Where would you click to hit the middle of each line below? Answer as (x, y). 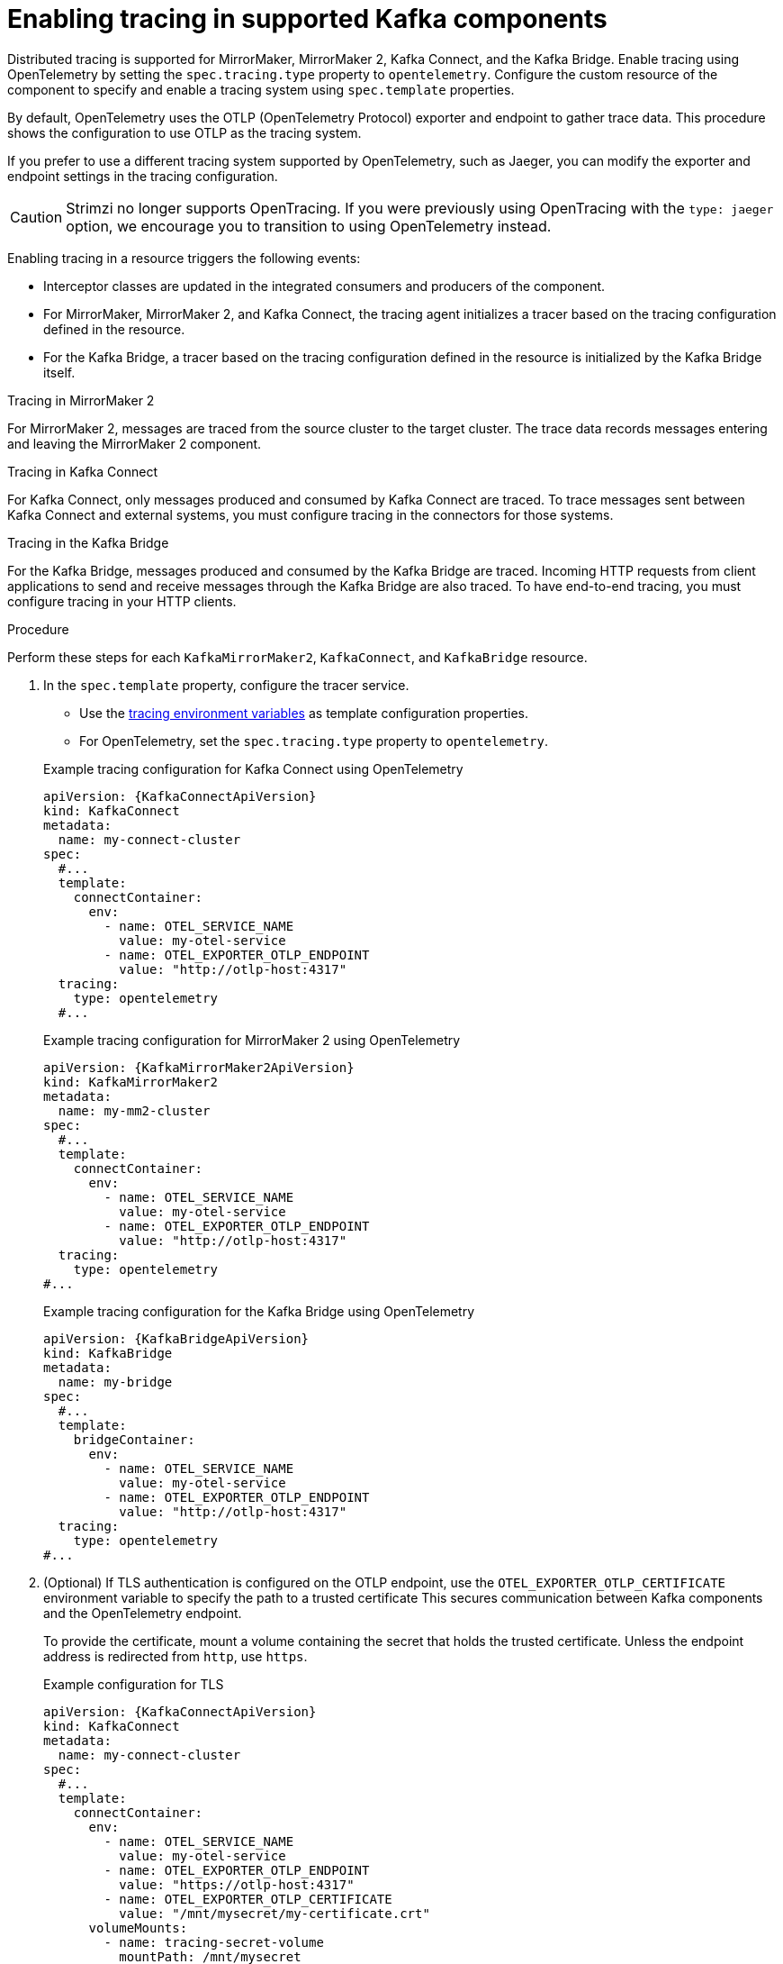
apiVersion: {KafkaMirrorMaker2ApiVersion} (199, 1067)
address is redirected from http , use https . (175, 1656)
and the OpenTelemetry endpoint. (143, 1613)
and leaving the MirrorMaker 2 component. (135, 443)
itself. (59, 372)
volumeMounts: (138, 1928)
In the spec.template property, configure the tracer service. (226, 685)
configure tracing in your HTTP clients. (122, 601)
